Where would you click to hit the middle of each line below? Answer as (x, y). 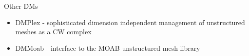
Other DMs (21, 6)
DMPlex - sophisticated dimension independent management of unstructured (130, 22)
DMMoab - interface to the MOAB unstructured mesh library (108, 48)
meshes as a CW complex (53, 32)
